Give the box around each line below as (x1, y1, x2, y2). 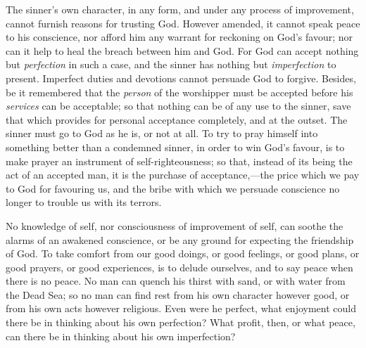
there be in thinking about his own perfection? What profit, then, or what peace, (6, 315, 355, 330)
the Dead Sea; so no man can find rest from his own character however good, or (6, 287, 350, 302)
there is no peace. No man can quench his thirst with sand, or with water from (6, 273, 346, 288)
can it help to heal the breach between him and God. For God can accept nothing (6, 43, 359, 58)
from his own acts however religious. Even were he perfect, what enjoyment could (6, 301, 356, 316)
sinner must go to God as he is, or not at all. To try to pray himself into (6, 126, 318, 141)
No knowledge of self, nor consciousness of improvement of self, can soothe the (6, 218, 343, 233)
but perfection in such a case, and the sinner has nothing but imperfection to (6, 57, 336, 72)
